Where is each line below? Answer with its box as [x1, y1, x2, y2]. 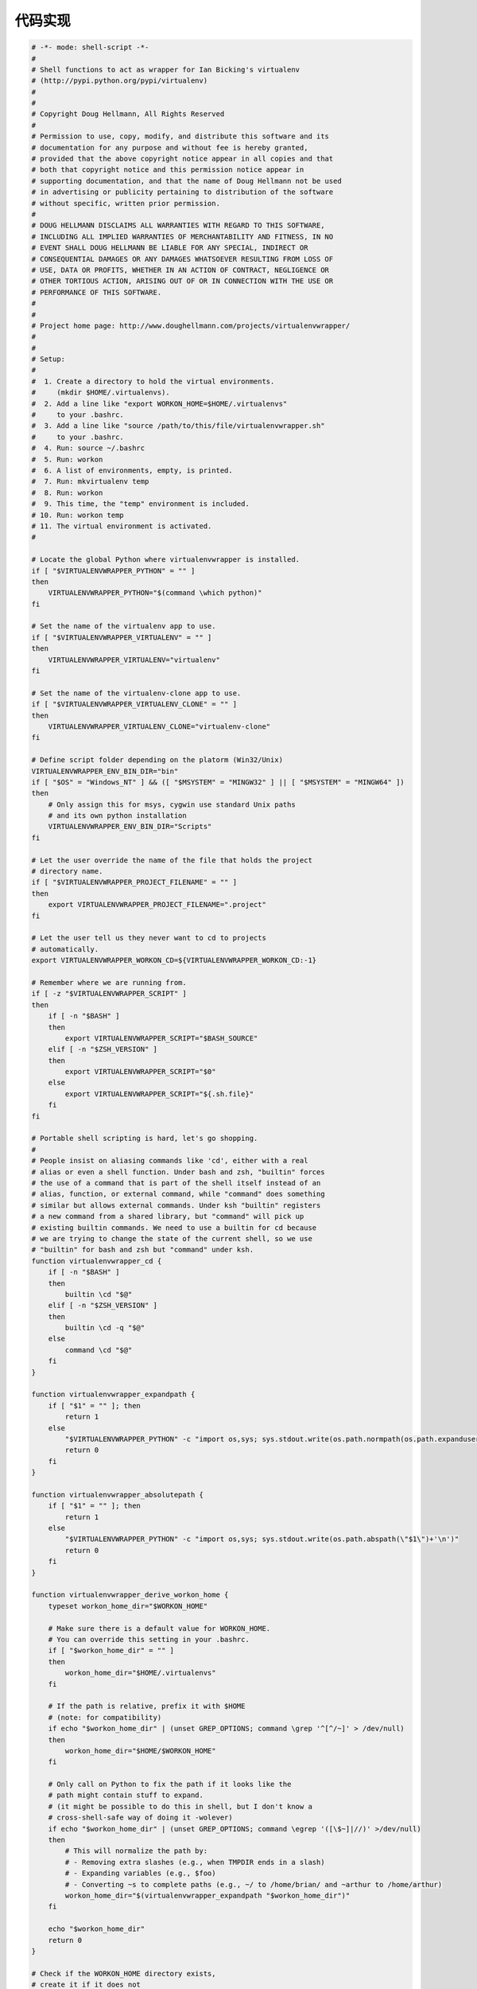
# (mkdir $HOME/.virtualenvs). [31, 388, 170, 397]
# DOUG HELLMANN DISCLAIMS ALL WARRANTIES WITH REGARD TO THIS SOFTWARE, [31, 221, 325, 230]
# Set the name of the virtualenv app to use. [31, 621, 216, 631]
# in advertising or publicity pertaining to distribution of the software [31, 188, 334, 197]
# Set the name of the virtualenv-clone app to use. [31, 688, 242, 698]
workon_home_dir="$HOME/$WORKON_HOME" [64, 1746, 216, 1755]
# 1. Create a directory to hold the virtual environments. [31, 376, 275, 386]
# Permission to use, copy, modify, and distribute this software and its [31, 132, 330, 141]
